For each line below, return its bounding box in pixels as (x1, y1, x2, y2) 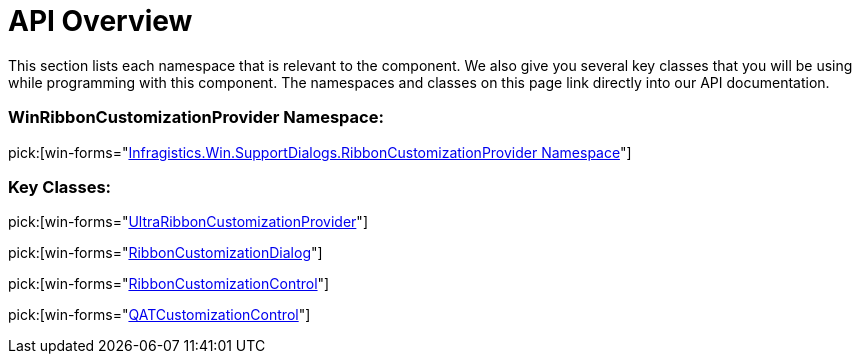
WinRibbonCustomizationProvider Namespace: (8, 107, 384, 128)
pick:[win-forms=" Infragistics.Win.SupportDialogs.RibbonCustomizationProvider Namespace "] (8, 143, 632, 161)
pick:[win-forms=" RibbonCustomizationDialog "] (8, 244, 323, 262)
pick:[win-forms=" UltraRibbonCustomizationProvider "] (8, 213, 368, 231)
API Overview (8, 4, 193, 38)
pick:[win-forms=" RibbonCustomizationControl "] (8, 275, 330, 293)
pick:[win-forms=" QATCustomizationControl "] (8, 306, 311, 324)
